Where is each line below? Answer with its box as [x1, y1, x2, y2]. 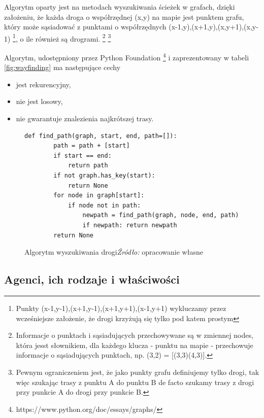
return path [68, 162, 108, 169]
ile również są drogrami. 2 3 [26, 31, 111, 44]
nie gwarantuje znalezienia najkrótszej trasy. [16, 113, 154, 124]
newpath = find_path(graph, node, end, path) [82, 212, 239, 219]
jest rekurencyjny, [16, 79, 71, 89]
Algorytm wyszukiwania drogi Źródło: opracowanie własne [24, 247, 203, 257]
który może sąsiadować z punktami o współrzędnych [4, 21, 167, 32]
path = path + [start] [53, 142, 130, 150]
